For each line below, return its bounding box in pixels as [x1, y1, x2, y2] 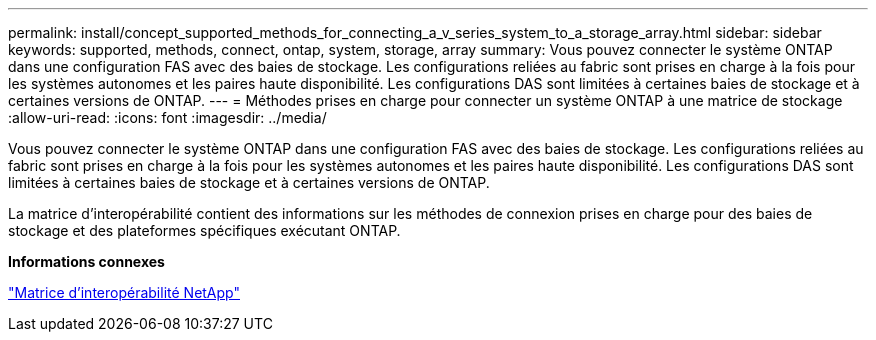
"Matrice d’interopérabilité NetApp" [8, 284, 240, 301]
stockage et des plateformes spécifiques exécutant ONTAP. [8, 222, 401, 239]
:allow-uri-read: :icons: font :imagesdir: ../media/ [8, 109, 327, 126]
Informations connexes [8, 253, 165, 270]
